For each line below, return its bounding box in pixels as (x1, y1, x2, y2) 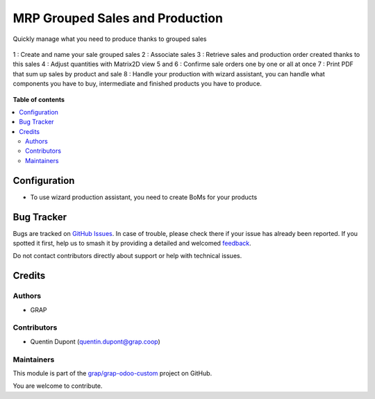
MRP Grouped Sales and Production (12, 10, 224, 26)
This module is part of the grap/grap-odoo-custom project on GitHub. (12, 368, 212, 377)
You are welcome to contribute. (12, 382, 103, 390)
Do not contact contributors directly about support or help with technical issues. (12, 252, 242, 260)
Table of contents (12, 95, 65, 103)
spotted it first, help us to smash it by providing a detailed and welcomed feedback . (12, 239, 251, 248)
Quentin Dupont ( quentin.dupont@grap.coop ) (30, 337, 161, 346)
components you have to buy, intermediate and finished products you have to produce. (12, 80, 262, 88)
